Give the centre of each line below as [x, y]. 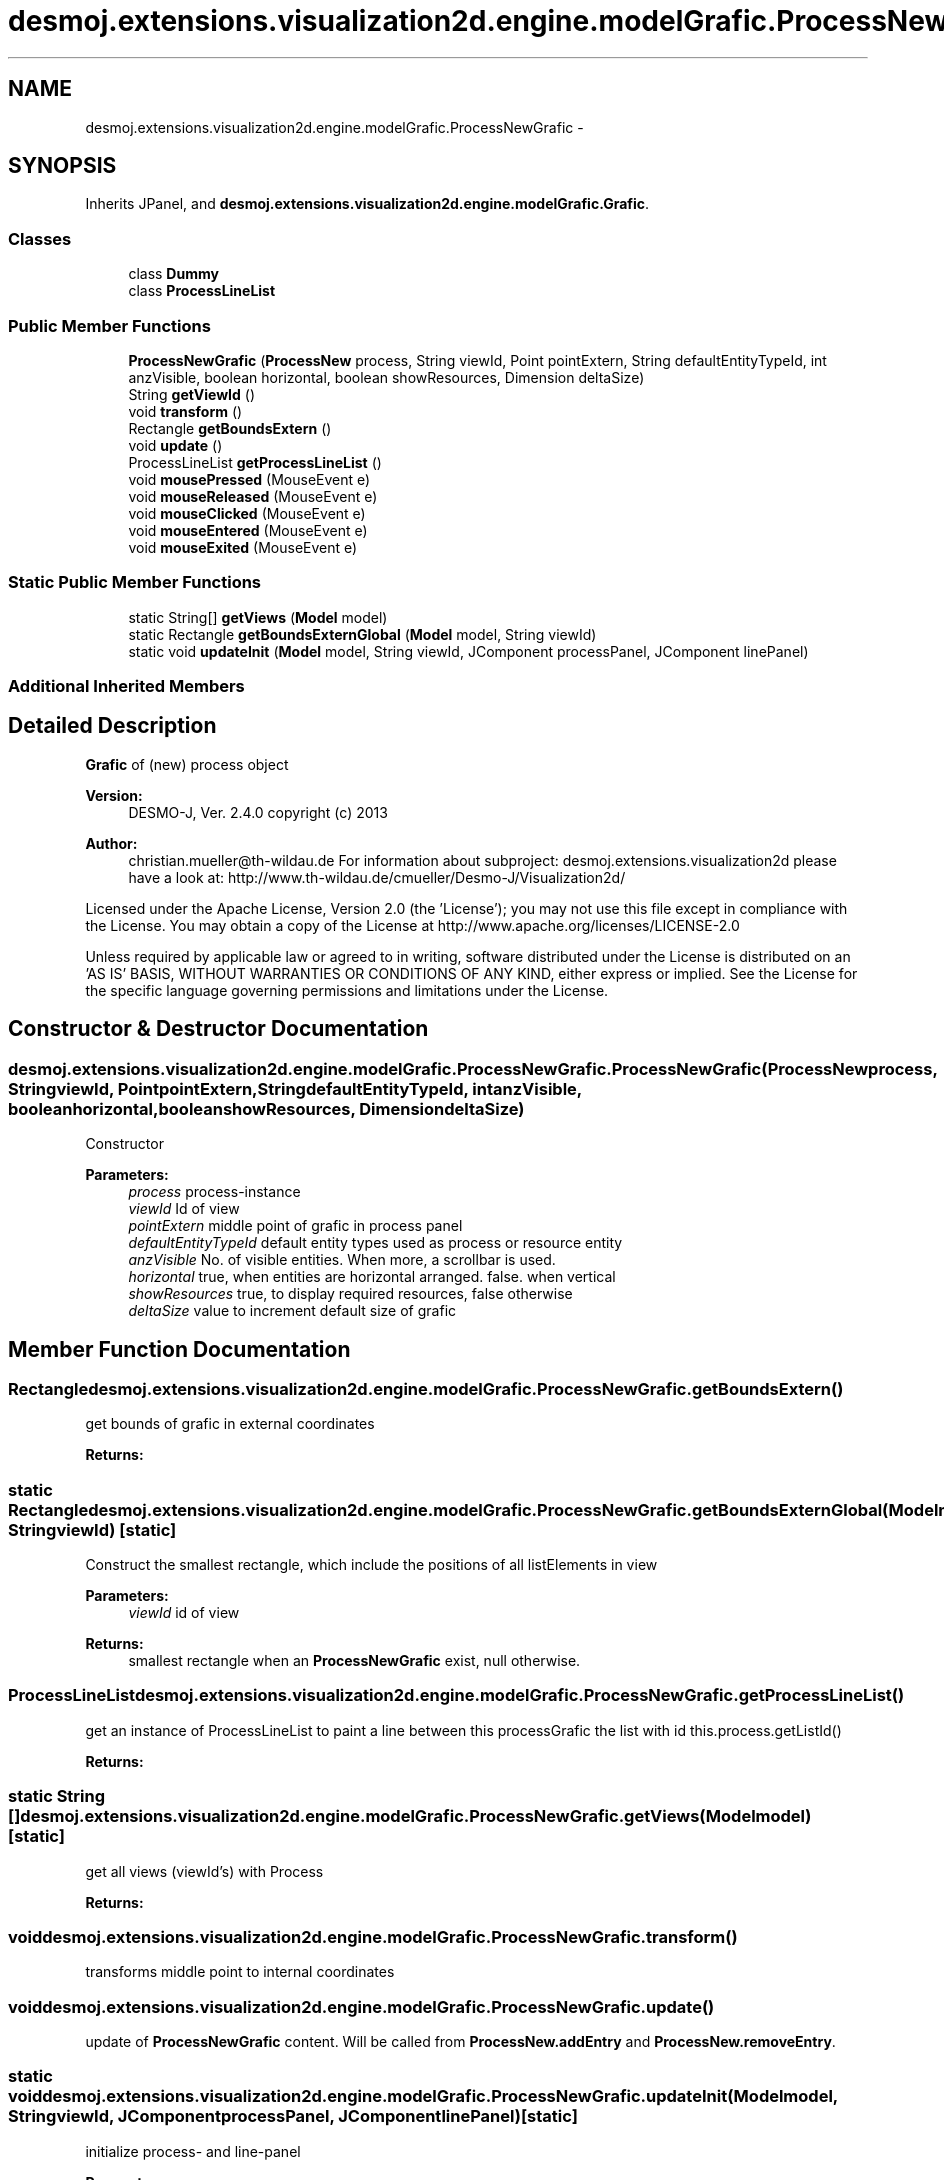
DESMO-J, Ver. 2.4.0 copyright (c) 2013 [258, 812]
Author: [111, 843]
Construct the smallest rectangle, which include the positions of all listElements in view [371, 1565]
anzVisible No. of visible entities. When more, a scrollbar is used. [342, 1260]
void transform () [185, 411]
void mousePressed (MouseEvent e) [249, 479]
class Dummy [173, 274]
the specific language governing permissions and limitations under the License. [347, 990]
